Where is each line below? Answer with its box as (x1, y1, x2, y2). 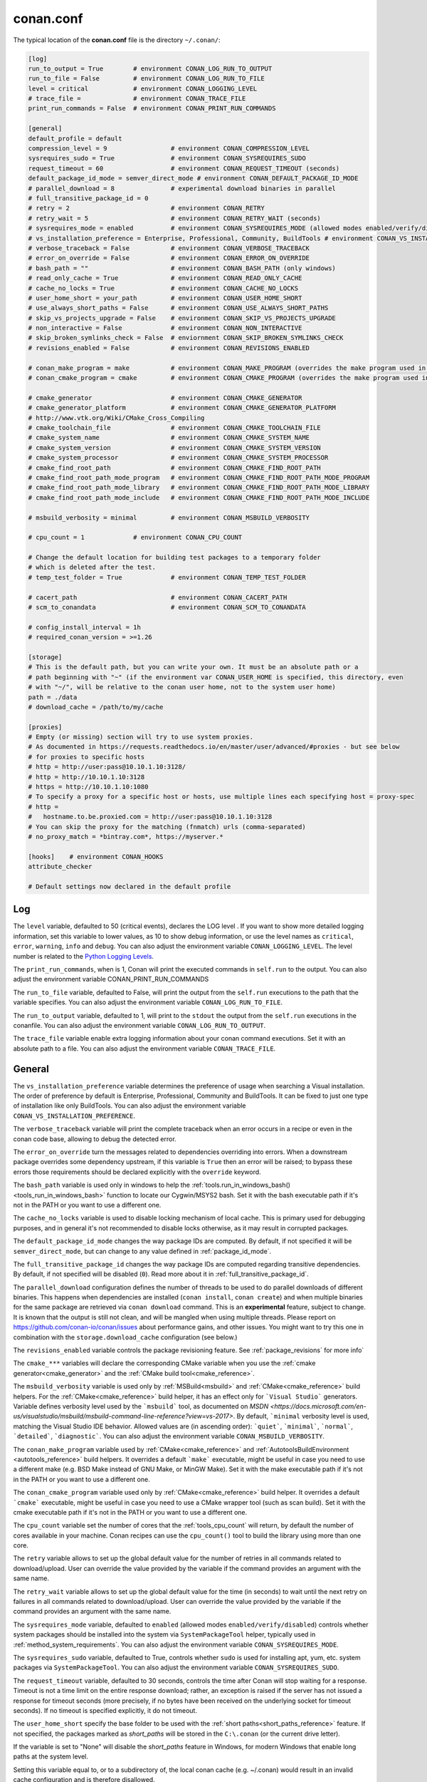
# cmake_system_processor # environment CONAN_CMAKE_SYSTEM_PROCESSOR (28, 453, 329, 462)
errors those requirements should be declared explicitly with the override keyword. (13, 1168, 261, 1176)
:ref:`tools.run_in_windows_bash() (191, 1180, 291, 1190)
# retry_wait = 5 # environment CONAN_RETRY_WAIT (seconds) (28, 214, 322, 222)
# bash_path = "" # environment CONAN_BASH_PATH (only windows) (28, 264, 336, 272)
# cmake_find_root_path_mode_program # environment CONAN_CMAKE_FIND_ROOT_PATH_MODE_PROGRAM (28, 473, 370, 481)
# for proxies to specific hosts (28, 753, 145, 761)
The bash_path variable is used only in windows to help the (13, 1180, 190, 1190)
